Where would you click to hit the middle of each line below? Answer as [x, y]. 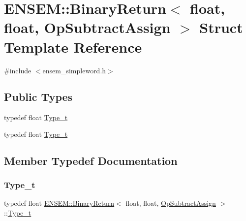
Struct [221, 27]
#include [18, 70]
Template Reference [73, 47]
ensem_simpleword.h [74, 70]
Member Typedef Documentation [91, 160]
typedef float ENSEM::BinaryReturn [59, 203]
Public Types [38, 97]
